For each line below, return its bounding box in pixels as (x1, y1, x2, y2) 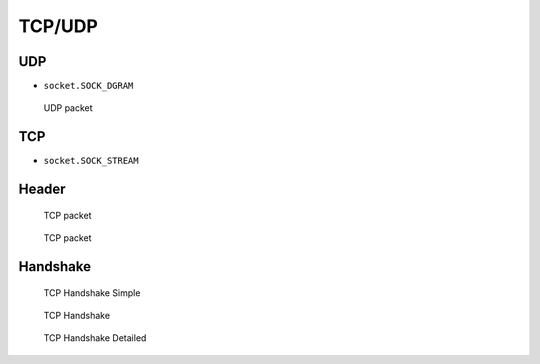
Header (18, 181, 66, 198)
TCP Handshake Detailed (43, 332, 147, 344)
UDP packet (43, 102, 94, 114)
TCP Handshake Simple (43, 286, 141, 299)
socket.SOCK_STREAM (43, 155, 139, 167)
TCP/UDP (18, 15, 99, 37)
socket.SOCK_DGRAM (43, 80, 134, 92)
